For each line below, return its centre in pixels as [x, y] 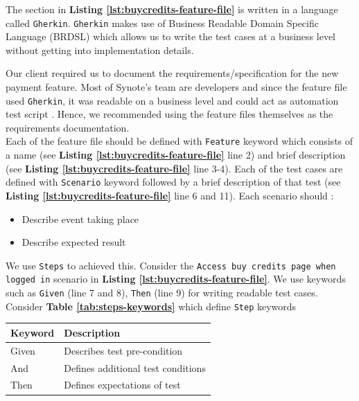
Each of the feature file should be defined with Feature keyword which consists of [179, 141]
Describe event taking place [80, 219]
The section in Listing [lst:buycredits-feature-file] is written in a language [172, 9]
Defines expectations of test [122, 385]
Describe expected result [74, 242]
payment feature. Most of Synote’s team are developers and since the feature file [176, 87]
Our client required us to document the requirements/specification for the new [172, 73]
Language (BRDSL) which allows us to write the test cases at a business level [170, 36]
